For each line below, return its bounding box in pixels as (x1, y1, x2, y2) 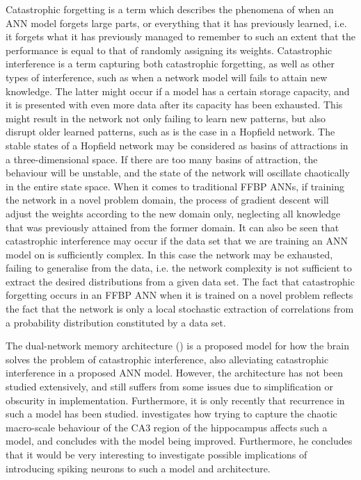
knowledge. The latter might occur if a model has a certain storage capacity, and (6, 83, 350, 98)
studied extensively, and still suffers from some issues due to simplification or (6, 379, 334, 394)
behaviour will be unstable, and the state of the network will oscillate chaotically (6, 165, 350, 180)
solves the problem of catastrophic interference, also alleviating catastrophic (6, 351, 329, 366)
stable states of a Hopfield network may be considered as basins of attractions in (6, 138, 348, 152)
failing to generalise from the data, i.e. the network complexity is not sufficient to (6, 260, 352, 275)
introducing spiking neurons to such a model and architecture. (6, 461, 271, 475)
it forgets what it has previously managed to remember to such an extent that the (6, 29, 355, 44)
